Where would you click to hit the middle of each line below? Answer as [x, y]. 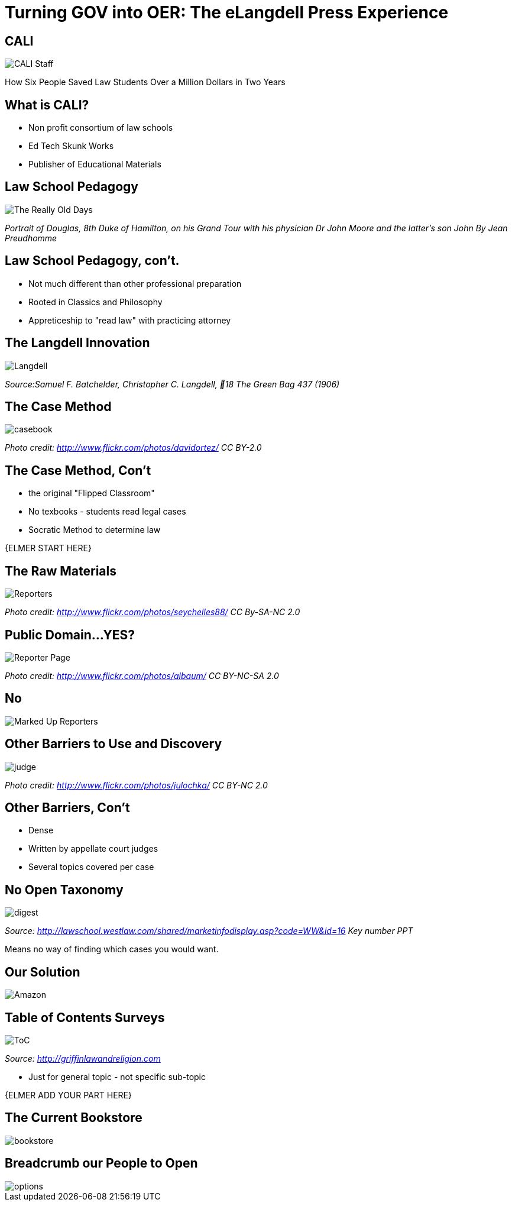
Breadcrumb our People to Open [101, 1163]
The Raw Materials [61, 571]
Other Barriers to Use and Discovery [114, 744]
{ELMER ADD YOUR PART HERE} [68, 1095]
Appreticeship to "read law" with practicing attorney [130, 320]
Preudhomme [31, 238]
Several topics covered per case [91, 867]
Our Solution [43, 972]
